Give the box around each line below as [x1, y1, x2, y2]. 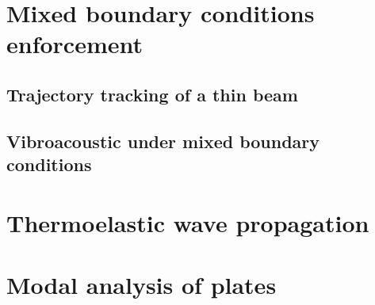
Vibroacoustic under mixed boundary [6, 128, 320, 153]
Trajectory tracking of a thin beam [6, 82, 298, 106]
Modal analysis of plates [6, 269, 277, 301]
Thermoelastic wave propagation [6, 206, 369, 238]
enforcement [6, 28, 143, 60]
